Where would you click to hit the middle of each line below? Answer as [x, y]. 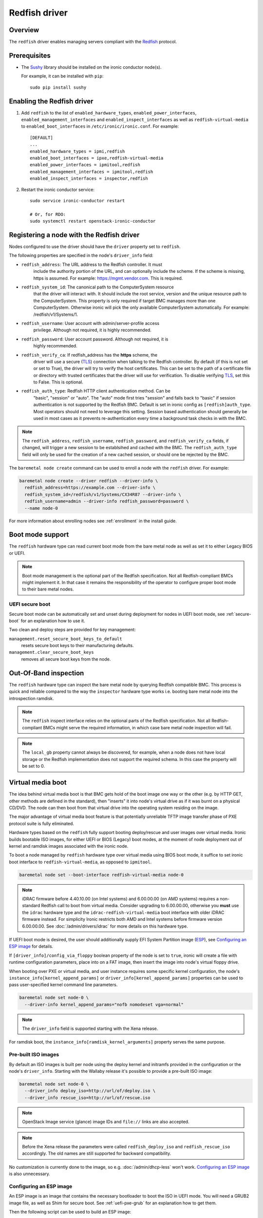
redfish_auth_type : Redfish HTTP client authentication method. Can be [96, 391]
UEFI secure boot [30, 604]
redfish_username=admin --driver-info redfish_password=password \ [107, 501]
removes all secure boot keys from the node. [66, 659]
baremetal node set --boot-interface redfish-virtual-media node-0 [102, 875]
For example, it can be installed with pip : [62, 76]
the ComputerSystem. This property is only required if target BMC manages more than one [124, 301]
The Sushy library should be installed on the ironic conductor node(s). [91, 67]
